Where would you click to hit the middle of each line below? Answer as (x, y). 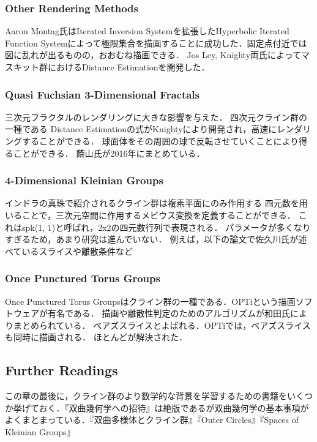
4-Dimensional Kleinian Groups (84, 180)
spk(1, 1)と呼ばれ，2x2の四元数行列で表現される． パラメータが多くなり (166, 227)
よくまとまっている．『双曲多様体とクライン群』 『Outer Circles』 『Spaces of (152, 420)
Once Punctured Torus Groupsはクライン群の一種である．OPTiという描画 (150, 301)
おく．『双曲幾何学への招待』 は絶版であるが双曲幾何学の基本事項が (174, 407)
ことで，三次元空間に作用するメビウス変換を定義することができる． (158, 215)
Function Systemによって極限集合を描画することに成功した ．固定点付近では (156, 43)
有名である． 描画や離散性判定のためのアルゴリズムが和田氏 (169, 313)
